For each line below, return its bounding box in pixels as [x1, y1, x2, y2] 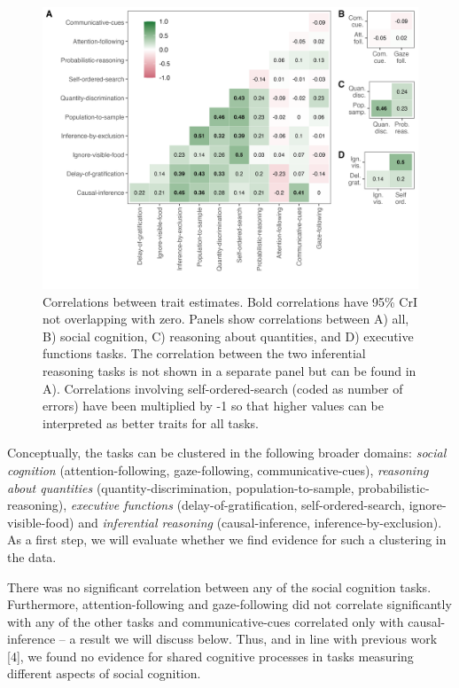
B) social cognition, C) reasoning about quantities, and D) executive [43, 326, 414, 345]
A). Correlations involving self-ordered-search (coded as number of [43, 379, 403, 397]
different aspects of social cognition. [7, 664, 201, 683]
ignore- [408, 496, 447, 514]
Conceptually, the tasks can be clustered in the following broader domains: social [7, 443, 447, 462]
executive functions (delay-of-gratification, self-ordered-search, [70, 496, 406, 514]
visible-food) [7, 512, 74, 531]
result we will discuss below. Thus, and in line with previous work [80, 629, 438, 648]
